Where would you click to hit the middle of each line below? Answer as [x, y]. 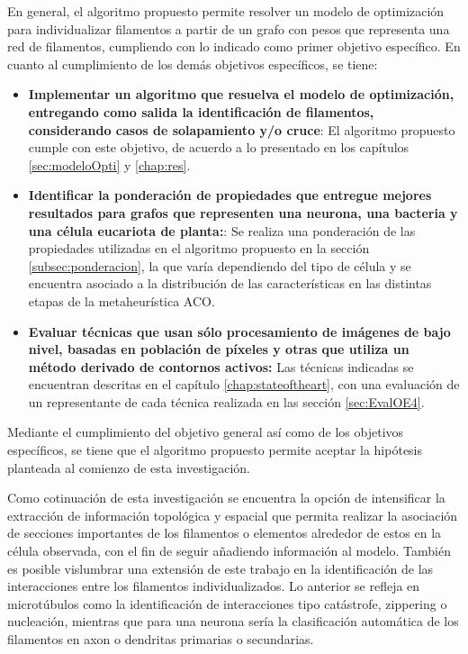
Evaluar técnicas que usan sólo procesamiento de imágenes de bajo [239, 331]
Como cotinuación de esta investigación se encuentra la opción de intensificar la [226, 498]
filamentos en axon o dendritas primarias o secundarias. [161, 639]
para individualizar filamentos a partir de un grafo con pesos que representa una [229, 28]
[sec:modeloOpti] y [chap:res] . [109, 164]
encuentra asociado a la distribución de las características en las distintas [230, 283]
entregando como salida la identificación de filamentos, [201, 111]
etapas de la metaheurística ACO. [121, 300]
